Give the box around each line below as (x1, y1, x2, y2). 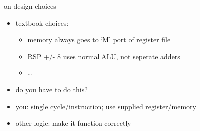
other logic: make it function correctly (15, 118, 131, 128)
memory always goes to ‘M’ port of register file (27, 34, 171, 45)
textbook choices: (15, 17, 69, 28)
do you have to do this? (15, 84, 88, 94)
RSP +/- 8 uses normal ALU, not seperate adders (27, 51, 180, 61)
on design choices (4, 1, 56, 11)
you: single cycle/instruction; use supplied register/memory (15, 101, 197, 111)
